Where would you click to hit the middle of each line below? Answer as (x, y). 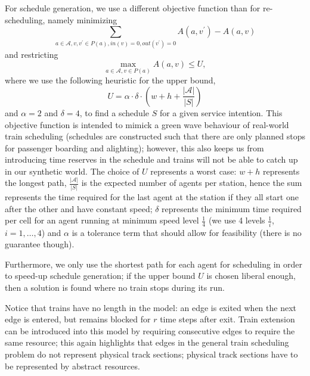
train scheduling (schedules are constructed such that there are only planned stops (155, 136)
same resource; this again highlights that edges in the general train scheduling (147, 342)
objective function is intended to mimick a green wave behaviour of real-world (147, 124)
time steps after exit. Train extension (227, 319)
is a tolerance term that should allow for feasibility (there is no (187, 232)
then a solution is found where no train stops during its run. (115, 287)
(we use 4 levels (237, 220)
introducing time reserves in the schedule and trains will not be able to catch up (151, 159)
